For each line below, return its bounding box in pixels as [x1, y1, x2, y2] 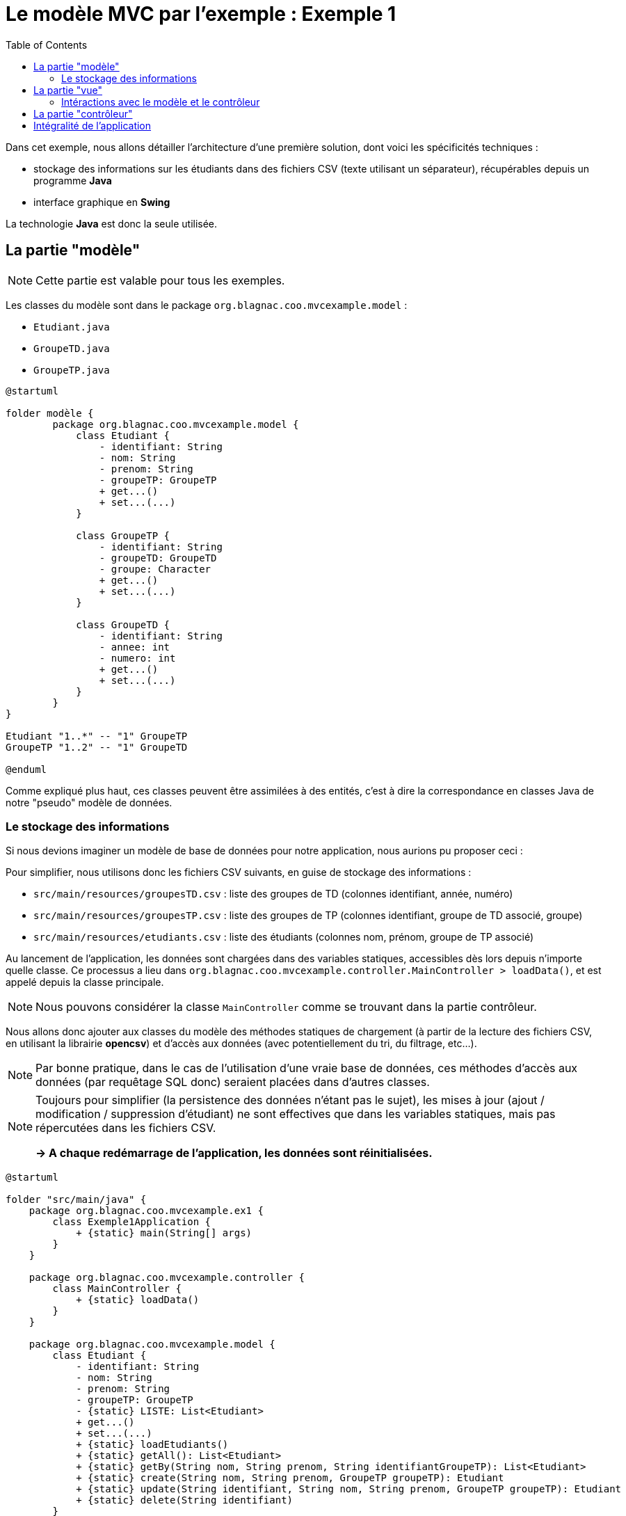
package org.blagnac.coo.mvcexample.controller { [29, 1272, 305, 1284]
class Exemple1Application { [52, 1216, 211, 1228]
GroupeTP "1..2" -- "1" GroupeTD [6, 741, 188, 753]
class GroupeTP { [76, 529, 170, 541]
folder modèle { [6, 407, 94, 419]
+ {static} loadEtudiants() [76, 1439, 229, 1451]
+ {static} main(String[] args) [76, 1227, 252, 1239]
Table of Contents [6, 38, 88, 51]
